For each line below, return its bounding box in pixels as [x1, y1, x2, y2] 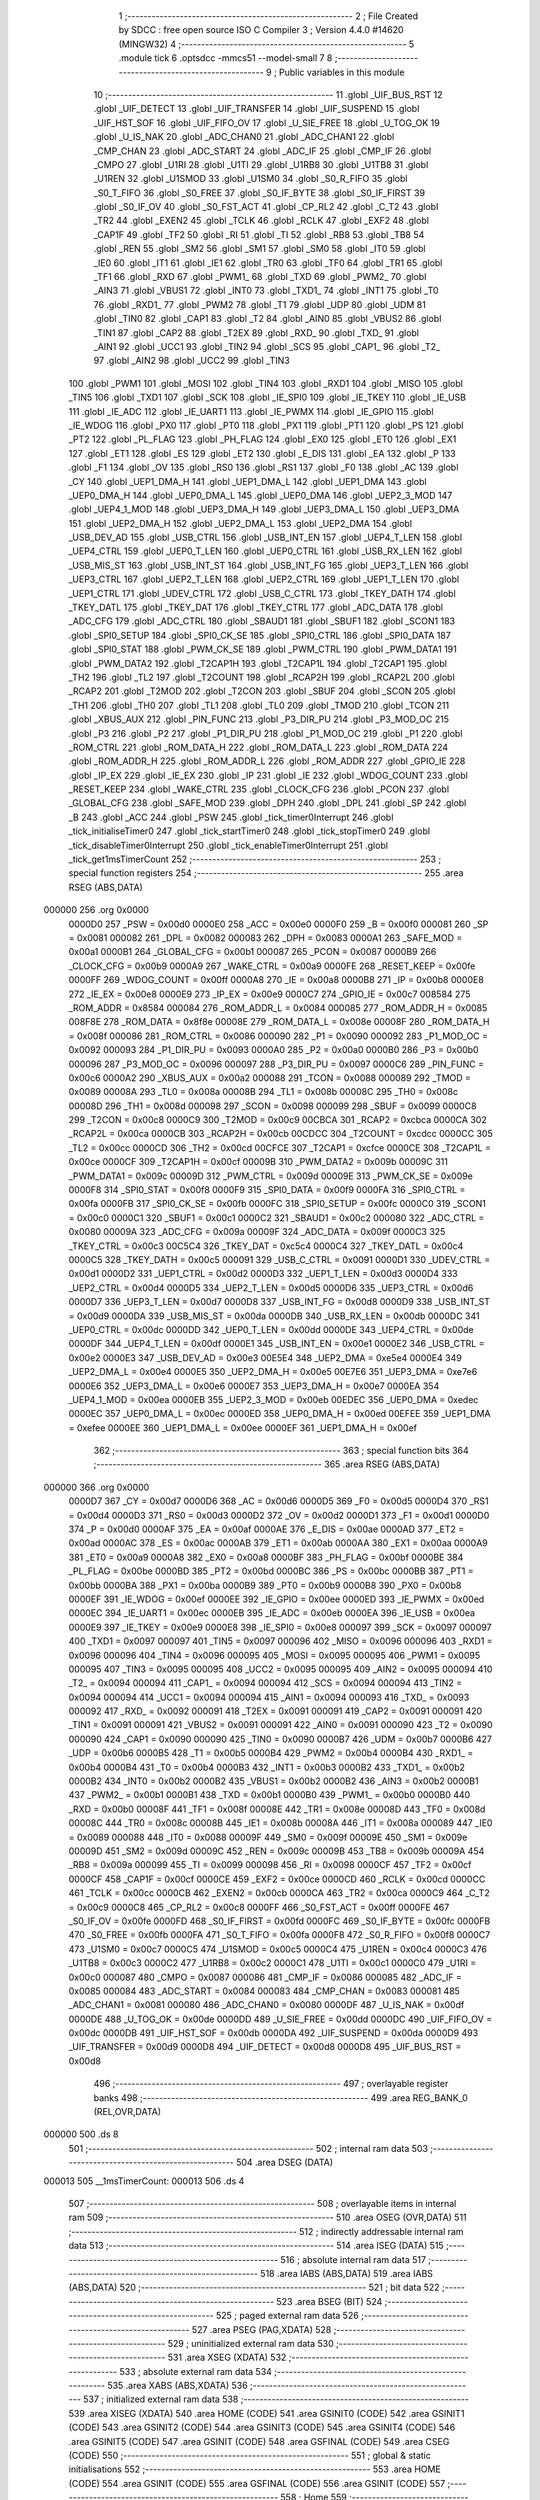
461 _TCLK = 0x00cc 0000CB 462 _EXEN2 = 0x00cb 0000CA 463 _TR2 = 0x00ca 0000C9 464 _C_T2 [68, 1887, 490, 1899]
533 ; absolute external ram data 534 [119, 2365, 272, 2377]
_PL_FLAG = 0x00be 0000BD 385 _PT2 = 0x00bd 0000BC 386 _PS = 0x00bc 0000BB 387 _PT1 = [68, 1565, 474, 1577]
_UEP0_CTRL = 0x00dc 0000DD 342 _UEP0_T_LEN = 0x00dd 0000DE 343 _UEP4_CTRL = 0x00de [68, 1323, 474, 1335]
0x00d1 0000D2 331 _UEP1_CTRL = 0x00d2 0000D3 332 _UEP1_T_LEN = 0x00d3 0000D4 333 [68, 1268, 459, 1280]
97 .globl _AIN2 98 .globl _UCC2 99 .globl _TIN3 [93, 355, 290, 367]
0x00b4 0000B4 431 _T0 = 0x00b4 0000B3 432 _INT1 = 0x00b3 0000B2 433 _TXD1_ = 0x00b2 [68, 1761, 465, 1773]
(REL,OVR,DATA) [93, 2106, 162, 2118]
